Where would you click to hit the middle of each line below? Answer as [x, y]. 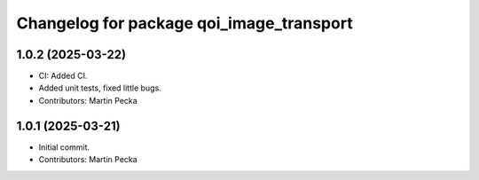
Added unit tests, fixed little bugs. [100, 88]
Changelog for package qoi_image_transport [185, 23]
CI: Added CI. [63, 76]
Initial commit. [64, 147]
